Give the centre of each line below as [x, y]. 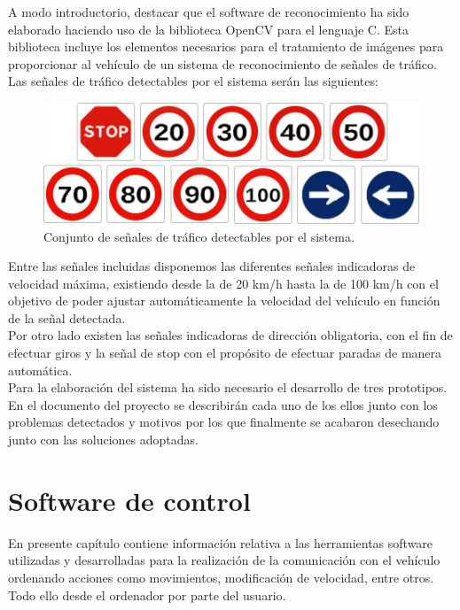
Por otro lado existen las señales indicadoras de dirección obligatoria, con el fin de [230, 335]
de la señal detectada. [67, 317]
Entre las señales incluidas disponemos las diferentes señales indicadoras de [212, 266]
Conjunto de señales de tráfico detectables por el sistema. [199, 236]
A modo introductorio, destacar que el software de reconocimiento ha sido [209, 12]
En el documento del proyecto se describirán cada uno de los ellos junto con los [223, 404]
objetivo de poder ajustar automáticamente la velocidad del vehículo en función [224, 301]
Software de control [129, 500]
